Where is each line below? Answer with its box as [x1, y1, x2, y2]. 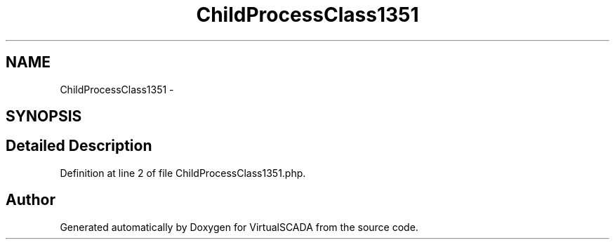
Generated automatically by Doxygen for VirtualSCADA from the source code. [60, 220, 418, 233]
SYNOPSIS [6, 107, 82, 126]
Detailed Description [6, 137, 152, 155]
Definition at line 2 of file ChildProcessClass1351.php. [60, 166, 306, 179]
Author [6, 191, 55, 209]
